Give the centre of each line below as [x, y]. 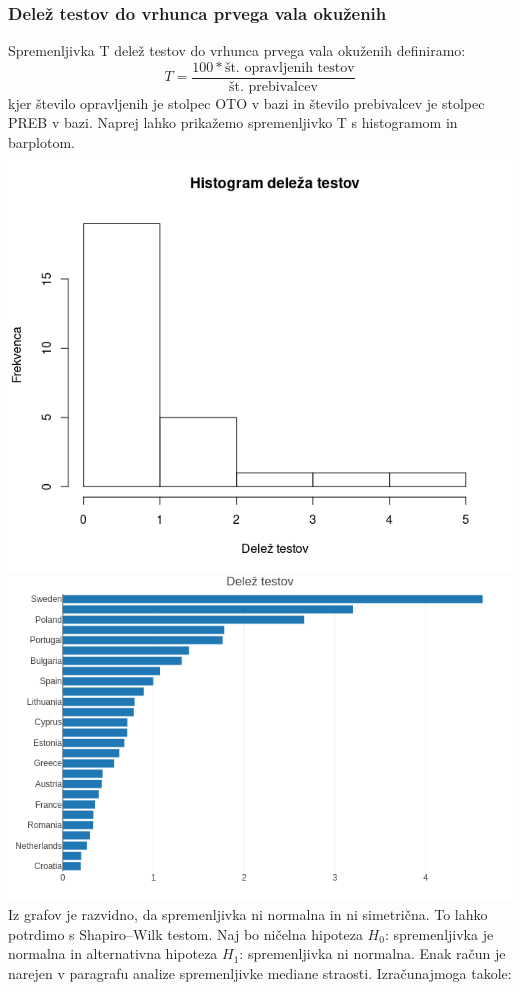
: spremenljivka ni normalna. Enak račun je [372, 953]
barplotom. [41, 142]
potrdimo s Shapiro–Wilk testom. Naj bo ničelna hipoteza [185, 933]
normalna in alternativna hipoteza [113, 953]
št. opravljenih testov [289, 67]
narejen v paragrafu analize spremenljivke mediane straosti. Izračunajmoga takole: [260, 972]
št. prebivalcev [273, 86]
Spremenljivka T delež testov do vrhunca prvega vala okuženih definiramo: [237, 50]
